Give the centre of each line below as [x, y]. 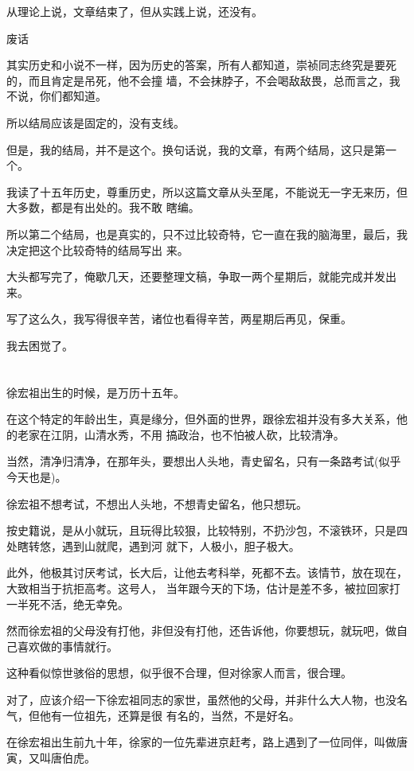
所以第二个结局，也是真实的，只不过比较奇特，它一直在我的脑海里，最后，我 [207, 234]
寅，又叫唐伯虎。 [51, 757]
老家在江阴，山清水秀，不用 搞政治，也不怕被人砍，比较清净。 [181, 434]
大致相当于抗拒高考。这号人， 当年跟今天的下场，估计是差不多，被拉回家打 [203, 588]
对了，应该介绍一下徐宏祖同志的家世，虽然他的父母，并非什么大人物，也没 [201, 699]
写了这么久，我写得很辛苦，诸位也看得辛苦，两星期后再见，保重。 [179, 319]
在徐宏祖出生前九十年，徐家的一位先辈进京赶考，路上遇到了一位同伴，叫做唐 [207, 742]
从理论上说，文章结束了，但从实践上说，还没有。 [135, 11]
